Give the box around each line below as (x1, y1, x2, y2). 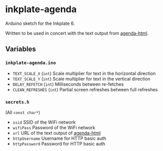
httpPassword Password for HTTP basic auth (12, 140, 106, 146)
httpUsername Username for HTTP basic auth (12, 135, 107, 141)
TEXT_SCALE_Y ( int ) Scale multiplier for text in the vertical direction (12, 75, 151, 82)
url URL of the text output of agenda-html (12, 130, 101, 136)
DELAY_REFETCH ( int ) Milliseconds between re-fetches (12, 81, 124, 87)
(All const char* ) (5, 109, 41, 115)
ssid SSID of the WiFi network (12, 119, 76, 125)
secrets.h (5, 99, 29, 105)
